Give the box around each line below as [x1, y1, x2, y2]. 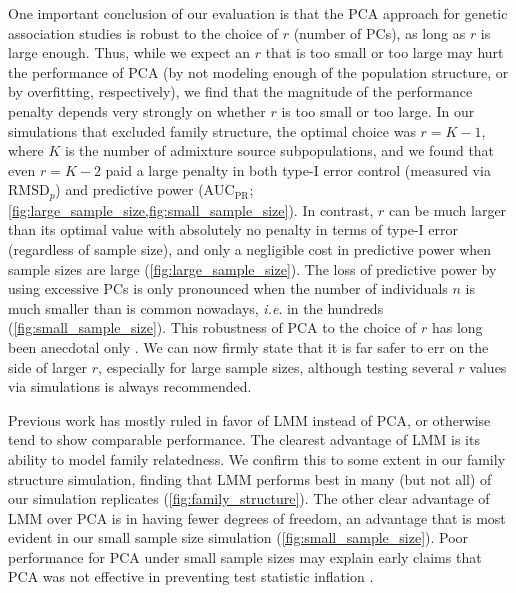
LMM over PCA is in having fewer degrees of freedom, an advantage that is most [8, 507, 506, 528]
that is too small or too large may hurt [265, 42, 504, 63]
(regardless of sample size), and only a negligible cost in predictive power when [8, 238, 492, 259]
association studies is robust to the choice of [8, 22, 278, 43]
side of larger [8, 356, 88, 377]
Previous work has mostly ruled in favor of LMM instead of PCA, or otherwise [8, 409, 491, 430]
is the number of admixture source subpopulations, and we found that [65, 140, 495, 161]
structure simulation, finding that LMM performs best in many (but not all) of [8, 468, 492, 489]
